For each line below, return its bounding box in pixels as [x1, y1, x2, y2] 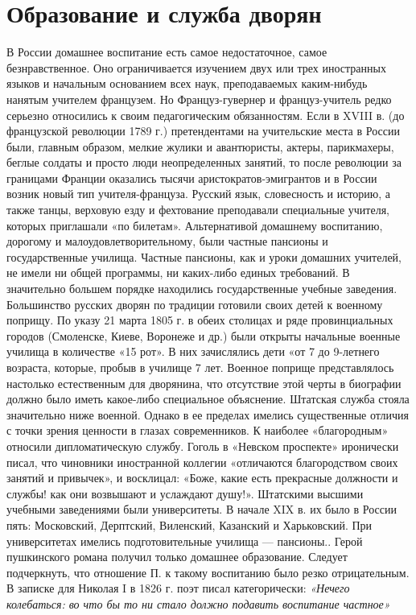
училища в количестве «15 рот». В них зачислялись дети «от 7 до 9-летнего [6, 343, 380, 360]
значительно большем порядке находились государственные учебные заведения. [6, 280, 397, 297]
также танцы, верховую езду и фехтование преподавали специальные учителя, [6, 201, 389, 218]
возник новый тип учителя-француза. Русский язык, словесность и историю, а [6, 185, 391, 202]
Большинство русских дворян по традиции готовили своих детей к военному [6, 295, 383, 312]
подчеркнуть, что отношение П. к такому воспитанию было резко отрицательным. [6, 563, 410, 580]
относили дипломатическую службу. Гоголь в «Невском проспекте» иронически [6, 437, 399, 454]
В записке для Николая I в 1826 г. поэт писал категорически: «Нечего [6, 580, 350, 596]
